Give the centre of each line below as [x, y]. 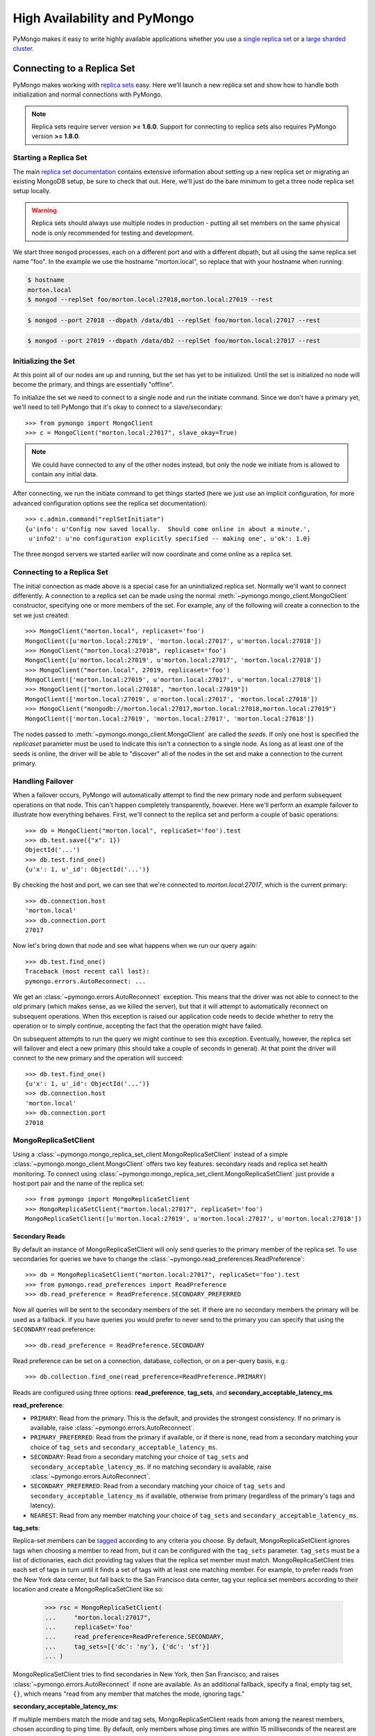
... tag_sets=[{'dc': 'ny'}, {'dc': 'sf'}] [127, 1646]
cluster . [24, 48]
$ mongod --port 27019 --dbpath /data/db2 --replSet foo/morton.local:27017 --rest [174, 341]
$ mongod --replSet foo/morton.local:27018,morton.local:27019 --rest [150, 300]
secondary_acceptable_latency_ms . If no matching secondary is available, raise [151, 1467]
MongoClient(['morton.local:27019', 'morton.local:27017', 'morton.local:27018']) [170, 718]
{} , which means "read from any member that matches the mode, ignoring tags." [129, 1694]
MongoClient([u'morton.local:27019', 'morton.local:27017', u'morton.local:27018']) [174, 641]
